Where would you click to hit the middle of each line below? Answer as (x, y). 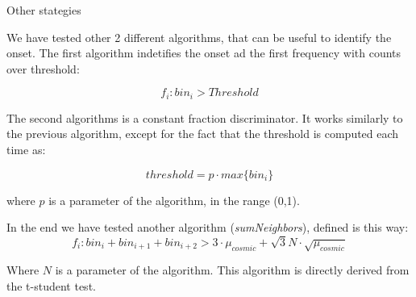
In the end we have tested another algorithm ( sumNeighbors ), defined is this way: (208, 227)
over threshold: (43, 68)
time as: (26, 150)
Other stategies (44, 10)
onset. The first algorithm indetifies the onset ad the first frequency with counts (204, 53)
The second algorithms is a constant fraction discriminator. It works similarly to (205, 117)
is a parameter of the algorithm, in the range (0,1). (174, 200)
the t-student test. (51, 285)
